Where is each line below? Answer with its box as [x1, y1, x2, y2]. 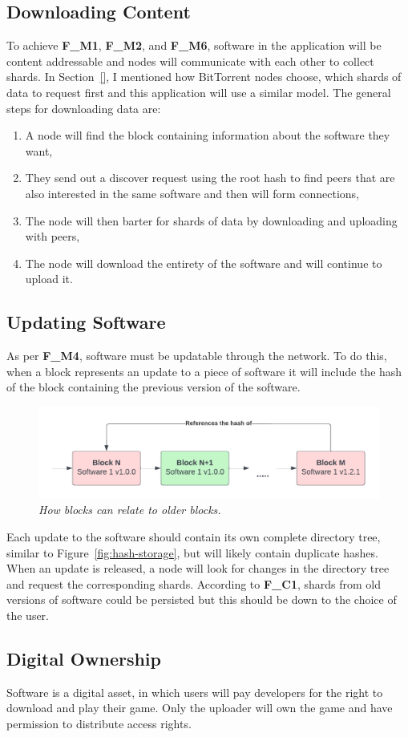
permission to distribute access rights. [6, 715, 192, 731]
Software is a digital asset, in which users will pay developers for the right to [6, 683, 383, 700]
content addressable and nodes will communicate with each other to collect [6, 52, 374, 69]
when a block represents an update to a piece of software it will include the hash [6, 362, 402, 379]
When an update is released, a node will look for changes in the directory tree [6, 560, 390, 577]
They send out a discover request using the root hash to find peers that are [25, 169, 395, 186]
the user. [6, 606, 50, 623]
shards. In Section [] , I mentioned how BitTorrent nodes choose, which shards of [6, 68, 402, 85]
